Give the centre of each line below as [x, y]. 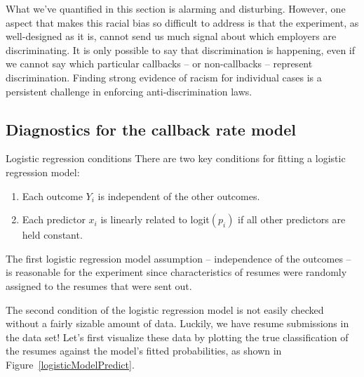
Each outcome [52, 196]
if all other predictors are [292, 219]
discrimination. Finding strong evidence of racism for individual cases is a [164, 77]
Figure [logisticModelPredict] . [70, 364]
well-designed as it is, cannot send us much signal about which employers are [171, 36]
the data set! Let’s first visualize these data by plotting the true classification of [177, 337]
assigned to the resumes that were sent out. [99, 285]
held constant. [52, 235]
